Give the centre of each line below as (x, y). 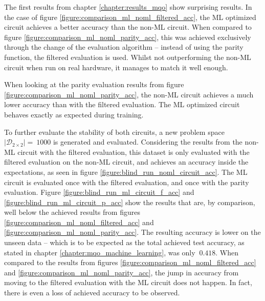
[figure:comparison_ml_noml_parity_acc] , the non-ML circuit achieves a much (129, 94)
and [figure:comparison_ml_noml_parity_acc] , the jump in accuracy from (122, 272)
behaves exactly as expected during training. (74, 114)
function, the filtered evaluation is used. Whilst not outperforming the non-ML (128, 57)
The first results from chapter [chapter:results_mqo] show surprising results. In (128, 7)
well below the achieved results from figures (72, 212)
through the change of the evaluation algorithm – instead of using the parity (124, 47)
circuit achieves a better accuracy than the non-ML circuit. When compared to (128, 27)
